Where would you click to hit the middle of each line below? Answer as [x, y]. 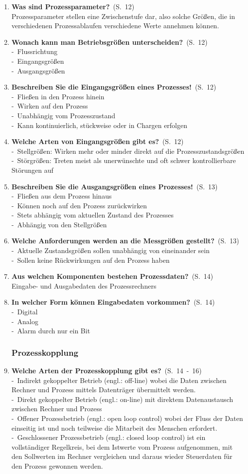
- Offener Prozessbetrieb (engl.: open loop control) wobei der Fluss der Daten [127, 418]
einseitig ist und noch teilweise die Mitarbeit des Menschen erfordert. [114, 428]
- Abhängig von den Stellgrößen [59, 224]
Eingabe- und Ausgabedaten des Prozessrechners [84, 285]
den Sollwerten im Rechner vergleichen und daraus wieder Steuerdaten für [122, 456]
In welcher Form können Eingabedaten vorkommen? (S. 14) [113, 302]
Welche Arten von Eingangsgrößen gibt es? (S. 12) [97, 141]
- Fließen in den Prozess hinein [58, 96]
